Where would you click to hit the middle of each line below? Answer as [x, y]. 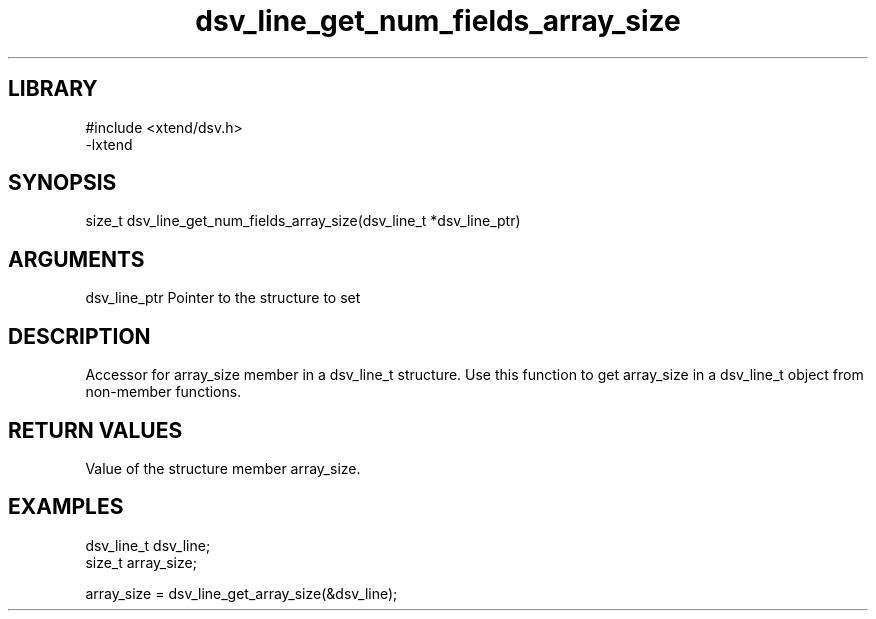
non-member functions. [163, 392]
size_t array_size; [141, 562]
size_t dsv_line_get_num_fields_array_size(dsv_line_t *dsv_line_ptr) [303, 221]
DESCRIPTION [79, 336]
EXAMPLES [66, 507]
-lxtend [109, 144]
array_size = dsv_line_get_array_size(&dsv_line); [241, 593]
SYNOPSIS [62, 183]
